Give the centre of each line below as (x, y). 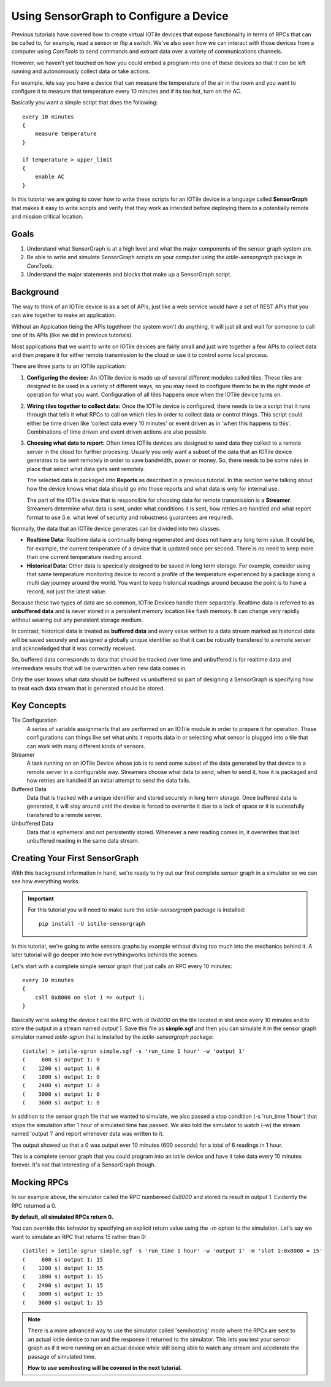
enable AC (49, 177)
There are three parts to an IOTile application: (69, 366)
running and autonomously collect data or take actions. (81, 71)
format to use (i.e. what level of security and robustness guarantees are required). (130, 517)
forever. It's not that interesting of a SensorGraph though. (84, 1165)
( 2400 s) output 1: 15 (63, 1285)
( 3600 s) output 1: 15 (63, 1303)
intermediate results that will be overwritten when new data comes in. (99, 668)
